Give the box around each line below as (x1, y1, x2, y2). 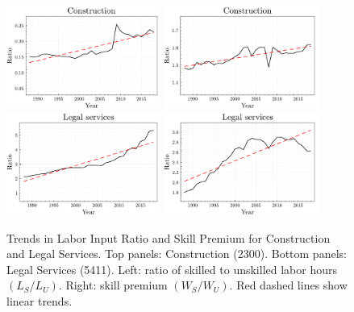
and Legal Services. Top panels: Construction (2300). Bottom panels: (6, 245, 347, 262)
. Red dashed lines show (229, 277, 348, 293)
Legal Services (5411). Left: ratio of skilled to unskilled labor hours (6, 260, 337, 277)
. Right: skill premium (58, 277, 168, 293)
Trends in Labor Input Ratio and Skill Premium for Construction (6, 229, 331, 246)
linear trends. (6, 293, 73, 310)
